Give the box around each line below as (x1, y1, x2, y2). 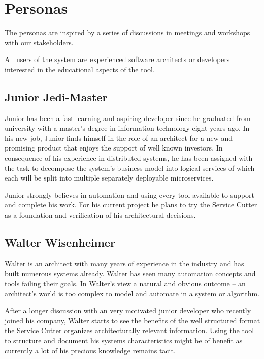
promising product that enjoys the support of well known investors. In (5, 142, 223, 153)
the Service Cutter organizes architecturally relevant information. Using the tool (5, 325, 254, 336)
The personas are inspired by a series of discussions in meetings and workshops (5, 27, 250, 38)
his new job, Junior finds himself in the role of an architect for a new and (5, 132, 233, 143)
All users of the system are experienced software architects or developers (5, 54, 230, 65)
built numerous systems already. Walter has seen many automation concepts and (5, 268, 256, 279)
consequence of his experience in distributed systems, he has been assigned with (5, 153, 253, 163)
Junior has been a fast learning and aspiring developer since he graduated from (5, 112, 251, 123)
